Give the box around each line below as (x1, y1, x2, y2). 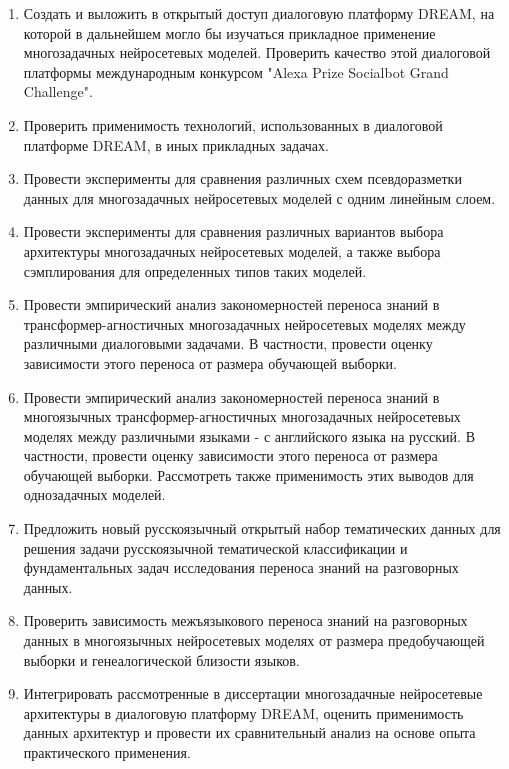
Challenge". (23, 81, 93, 102)
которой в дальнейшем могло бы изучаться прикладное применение (23, 22, 436, 43)
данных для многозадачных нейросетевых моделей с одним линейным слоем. (23, 187, 496, 208)
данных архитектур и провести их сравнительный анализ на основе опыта (23, 722, 476, 743)
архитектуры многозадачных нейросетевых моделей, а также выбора (23, 240, 441, 261)
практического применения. (23, 742, 191, 762)
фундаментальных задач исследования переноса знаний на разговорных (23, 557, 459, 578)
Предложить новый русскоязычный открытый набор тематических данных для (23, 518, 501, 539)
